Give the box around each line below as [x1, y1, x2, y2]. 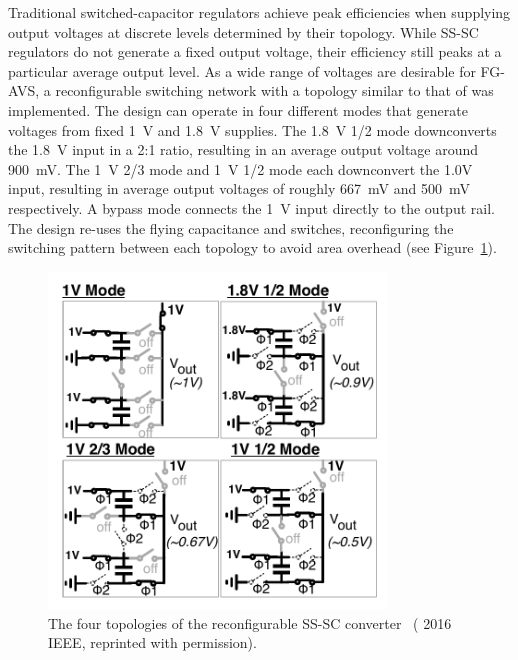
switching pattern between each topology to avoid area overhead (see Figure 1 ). [8, 237, 497, 258]
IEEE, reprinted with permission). [48, 632, 257, 653]
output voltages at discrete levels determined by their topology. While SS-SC [8, 21, 479, 42]
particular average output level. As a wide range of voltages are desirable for [8, 60, 476, 81]
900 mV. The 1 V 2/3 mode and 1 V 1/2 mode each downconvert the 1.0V [8, 158, 473, 179]
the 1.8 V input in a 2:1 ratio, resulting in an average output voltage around [8, 139, 479, 160]
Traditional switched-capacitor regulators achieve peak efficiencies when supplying [8, 2, 511, 22]
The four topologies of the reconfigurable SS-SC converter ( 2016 [48, 612, 452, 633]
